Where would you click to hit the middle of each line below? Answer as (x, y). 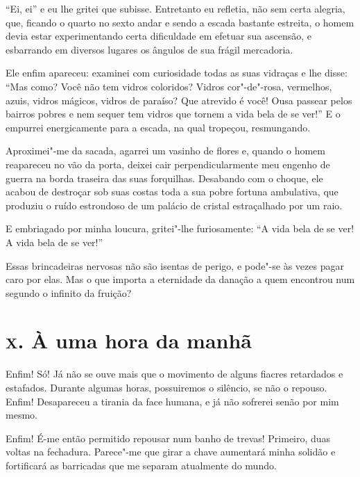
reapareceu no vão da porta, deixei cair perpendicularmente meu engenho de (168, 164)
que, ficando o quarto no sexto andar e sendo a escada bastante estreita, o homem (180, 22)
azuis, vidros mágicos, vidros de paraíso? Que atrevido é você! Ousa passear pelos (179, 100)
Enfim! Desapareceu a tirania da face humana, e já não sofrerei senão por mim (172, 401)
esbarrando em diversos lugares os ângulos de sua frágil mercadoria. (149, 49)
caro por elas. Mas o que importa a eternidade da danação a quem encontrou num (180, 279)
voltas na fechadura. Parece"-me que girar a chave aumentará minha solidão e (171, 452)
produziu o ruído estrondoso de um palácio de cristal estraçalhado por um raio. (174, 205)
